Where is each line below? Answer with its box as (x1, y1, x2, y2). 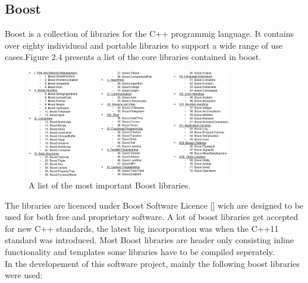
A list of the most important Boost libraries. (29, 179, 191, 191)
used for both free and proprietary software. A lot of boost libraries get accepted (5, 210, 298, 223)
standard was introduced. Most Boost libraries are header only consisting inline (5, 234, 294, 246)
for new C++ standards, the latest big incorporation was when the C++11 (5, 222, 279, 234)
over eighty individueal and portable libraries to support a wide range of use (5, 39, 283, 51)
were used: (5, 269, 43, 281)
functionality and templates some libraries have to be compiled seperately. (5, 246, 275, 258)
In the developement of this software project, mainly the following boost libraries (5, 257, 300, 269)
